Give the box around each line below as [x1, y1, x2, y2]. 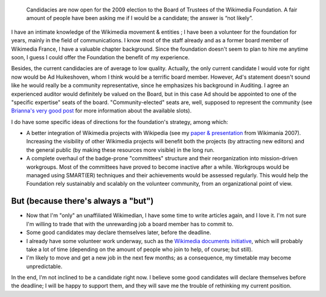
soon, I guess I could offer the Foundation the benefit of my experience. [11, 53, 190, 60]
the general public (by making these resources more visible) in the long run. [26, 146, 215, 154]
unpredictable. [26, 263, 63, 270]
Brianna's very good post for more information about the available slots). [11, 107, 192, 114]
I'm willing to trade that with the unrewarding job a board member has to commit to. [26, 220, 234, 227]
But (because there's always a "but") [11, 196, 154, 206]
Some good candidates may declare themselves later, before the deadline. [26, 229, 211, 236]
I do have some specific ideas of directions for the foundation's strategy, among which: [11, 118, 229, 125]
